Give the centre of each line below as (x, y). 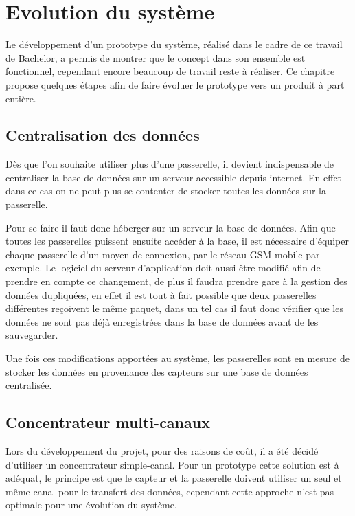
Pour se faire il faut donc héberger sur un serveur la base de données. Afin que (171, 227)
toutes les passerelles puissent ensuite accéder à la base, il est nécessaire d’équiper (177, 241)
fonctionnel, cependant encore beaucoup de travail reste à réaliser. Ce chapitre (170, 71)
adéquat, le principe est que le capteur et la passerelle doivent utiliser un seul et (174, 478)
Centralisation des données (103, 135)
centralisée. (29, 385)
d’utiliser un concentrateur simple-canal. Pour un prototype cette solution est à (172, 464)
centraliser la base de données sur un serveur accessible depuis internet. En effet (174, 177)
